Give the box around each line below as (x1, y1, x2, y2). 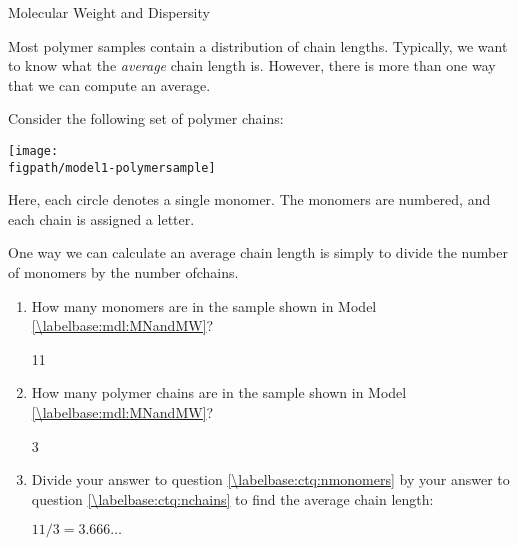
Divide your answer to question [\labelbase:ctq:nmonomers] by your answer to (31, 469, 510, 490)
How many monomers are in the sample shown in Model (31, 295, 377, 316)
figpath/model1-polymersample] (8, 160, 216, 175)
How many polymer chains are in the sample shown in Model (31, 382, 407, 403)
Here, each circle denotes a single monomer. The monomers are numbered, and (8, 189, 491, 210)
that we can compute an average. (8, 74, 211, 95)
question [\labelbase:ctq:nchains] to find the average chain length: (31, 488, 434, 509)
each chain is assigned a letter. (8, 208, 195, 229)
